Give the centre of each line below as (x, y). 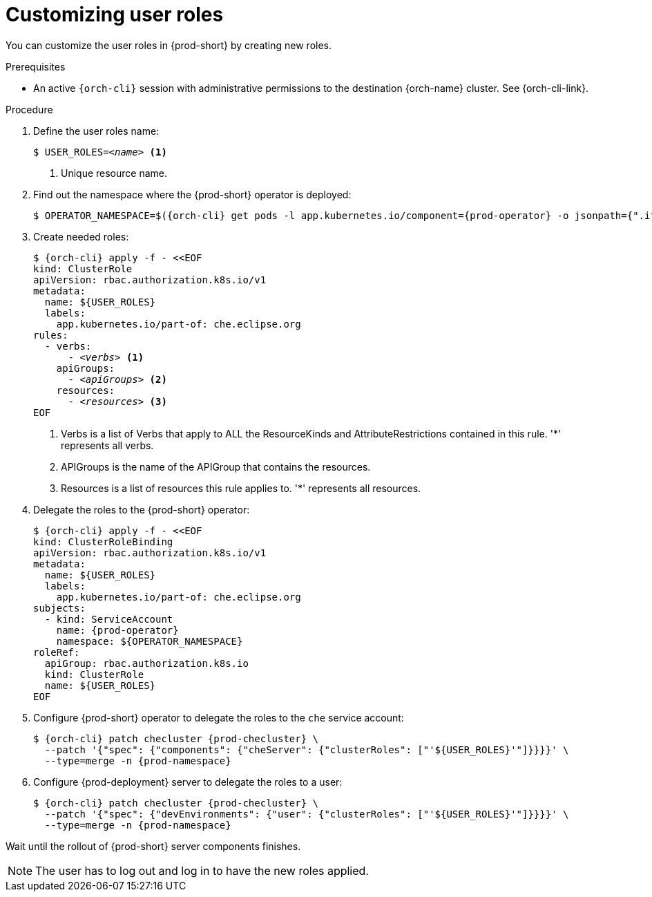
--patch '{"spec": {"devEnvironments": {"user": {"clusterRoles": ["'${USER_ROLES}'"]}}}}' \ (307, 814)
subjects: (59, 608)
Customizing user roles (115, 15)
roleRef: (57, 652)
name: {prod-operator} (117, 630)
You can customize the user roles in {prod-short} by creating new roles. (169, 45)
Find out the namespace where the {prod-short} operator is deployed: (192, 194)
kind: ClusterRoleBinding (103, 541)
